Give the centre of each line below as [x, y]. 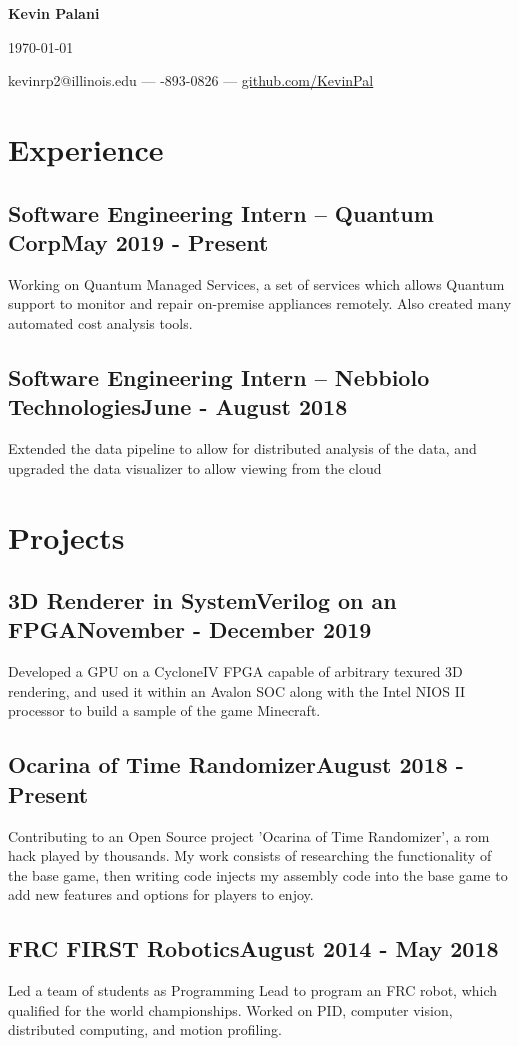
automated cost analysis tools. [100, 322]
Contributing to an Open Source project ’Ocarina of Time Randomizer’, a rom [249, 835]
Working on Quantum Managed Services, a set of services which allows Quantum [256, 283]
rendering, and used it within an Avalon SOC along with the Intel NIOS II [237, 690]
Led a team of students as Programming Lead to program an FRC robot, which [253, 990]
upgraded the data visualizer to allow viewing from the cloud [195, 467]
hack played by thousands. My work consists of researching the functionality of [250, 855]
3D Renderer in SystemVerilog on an [202, 600]
